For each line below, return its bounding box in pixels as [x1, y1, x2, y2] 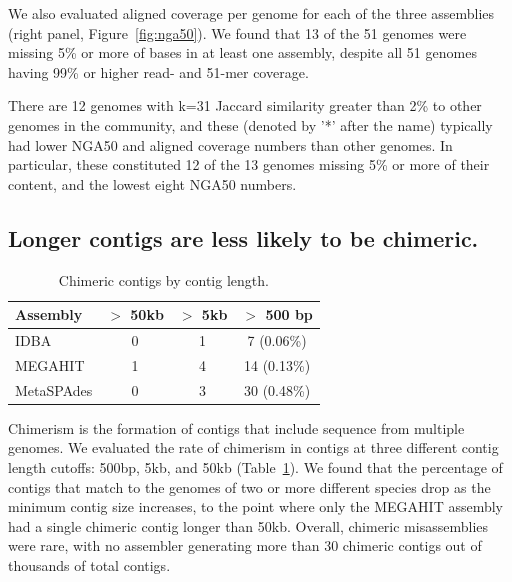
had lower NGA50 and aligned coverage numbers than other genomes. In [8, 134, 453, 155]
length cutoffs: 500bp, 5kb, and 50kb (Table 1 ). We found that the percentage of [8, 456, 503, 477]
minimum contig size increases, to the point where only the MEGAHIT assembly [8, 496, 503, 517]
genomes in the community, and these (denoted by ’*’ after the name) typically [8, 114, 493, 135]
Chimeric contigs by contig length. [58, 269, 269, 290]
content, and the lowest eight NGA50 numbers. [8, 173, 297, 194]
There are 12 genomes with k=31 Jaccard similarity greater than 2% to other [8, 95, 482, 116]
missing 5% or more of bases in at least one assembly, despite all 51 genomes [8, 42, 477, 63]
